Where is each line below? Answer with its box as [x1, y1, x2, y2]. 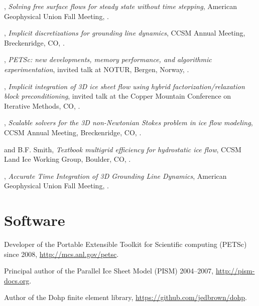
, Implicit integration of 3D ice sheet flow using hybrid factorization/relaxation [4, 81, 245, 91]
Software [4, 210, 65, 230]
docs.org [4, 275, 30, 285]
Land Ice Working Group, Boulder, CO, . [4, 154, 131, 164]
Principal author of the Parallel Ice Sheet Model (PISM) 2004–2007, [4, 265, 214, 276]
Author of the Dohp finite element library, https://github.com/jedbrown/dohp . [4, 292, 247, 302]
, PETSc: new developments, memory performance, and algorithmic [4, 54, 212, 65]
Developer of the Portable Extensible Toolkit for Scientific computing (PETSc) [4, 239, 247, 249]
